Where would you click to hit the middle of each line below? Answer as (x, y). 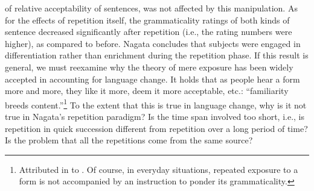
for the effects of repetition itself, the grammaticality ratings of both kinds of (147, 20)
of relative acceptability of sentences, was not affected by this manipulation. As (151, 8)
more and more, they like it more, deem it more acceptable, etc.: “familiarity (147, 91)
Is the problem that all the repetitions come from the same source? (129, 140)
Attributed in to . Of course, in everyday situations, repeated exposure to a (159, 169)
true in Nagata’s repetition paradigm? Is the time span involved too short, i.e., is (155, 116)
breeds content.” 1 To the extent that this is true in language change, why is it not (156, 104)
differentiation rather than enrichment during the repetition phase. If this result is (157, 55)
